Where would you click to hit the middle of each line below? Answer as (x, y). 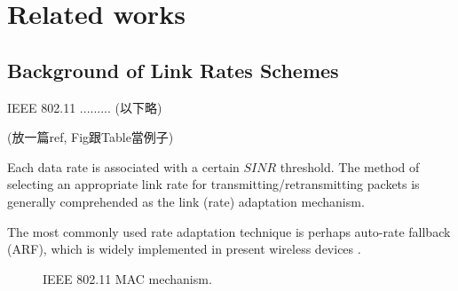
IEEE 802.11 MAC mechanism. (127, 278)
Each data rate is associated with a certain (123, 166)
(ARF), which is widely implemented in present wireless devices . (184, 249)
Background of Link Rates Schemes (173, 70)
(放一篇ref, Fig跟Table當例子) (91, 137)
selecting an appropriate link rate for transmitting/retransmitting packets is (213, 184)
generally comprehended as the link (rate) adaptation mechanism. (186, 201)
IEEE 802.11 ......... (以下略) (85, 107)
